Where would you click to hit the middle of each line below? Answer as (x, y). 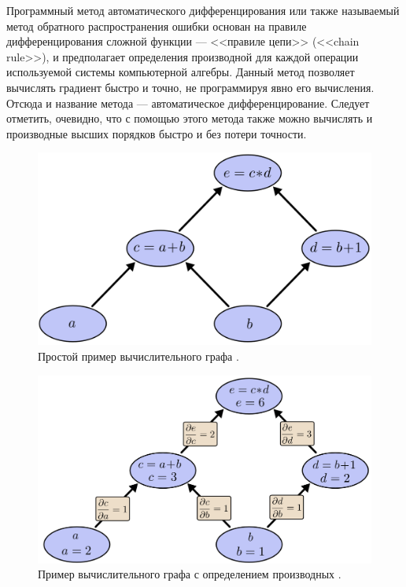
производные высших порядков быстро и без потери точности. (157, 133)
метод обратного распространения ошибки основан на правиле (157, 26)
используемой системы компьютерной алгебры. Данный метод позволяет (181, 72)
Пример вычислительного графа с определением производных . (190, 574)
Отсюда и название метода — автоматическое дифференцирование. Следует (188, 103)
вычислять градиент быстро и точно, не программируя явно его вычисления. (190, 87)
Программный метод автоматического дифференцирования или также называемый (203, 10)
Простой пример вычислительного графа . (138, 356)
